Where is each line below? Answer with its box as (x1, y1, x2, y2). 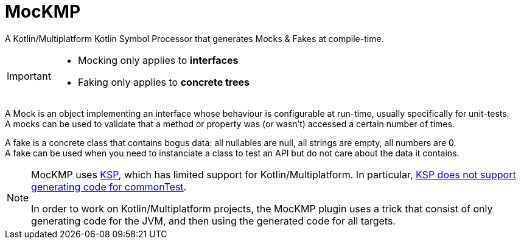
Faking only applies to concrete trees (77, 75, 250, 88)
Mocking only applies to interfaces (77, 54, 239, 66)
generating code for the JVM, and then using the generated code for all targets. (31, 214, 396, 227)
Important (7, 69, 51, 82)
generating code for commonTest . (31, 180, 187, 193)
